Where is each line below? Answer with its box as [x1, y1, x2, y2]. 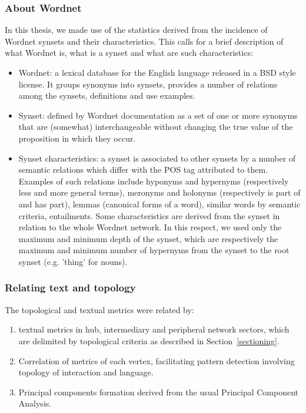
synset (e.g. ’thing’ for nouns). [18, 255, 128, 267]
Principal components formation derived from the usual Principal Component [18, 385, 299, 398]
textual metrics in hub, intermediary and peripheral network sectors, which [18, 323, 290, 335]
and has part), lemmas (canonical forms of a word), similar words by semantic [18, 197, 301, 210]
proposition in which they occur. [18, 132, 136, 144]
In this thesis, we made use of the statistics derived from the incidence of [5, 23, 268, 36]
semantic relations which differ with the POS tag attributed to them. [18, 163, 268, 176]
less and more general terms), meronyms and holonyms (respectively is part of [18, 186, 301, 199]
